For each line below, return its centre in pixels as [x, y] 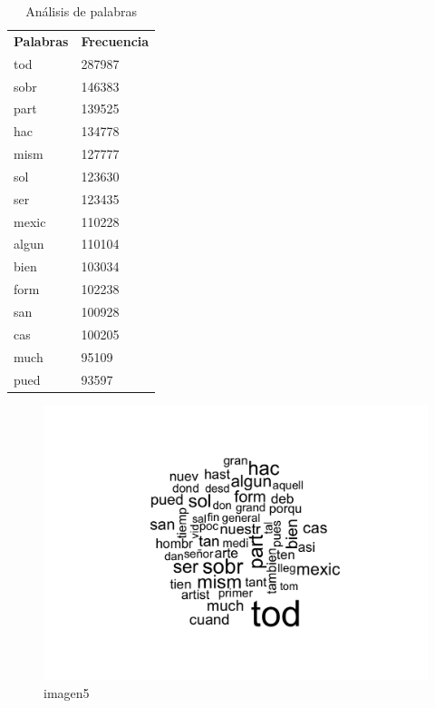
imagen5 [67, 692]
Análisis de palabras [81, 11]
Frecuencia [115, 40]
